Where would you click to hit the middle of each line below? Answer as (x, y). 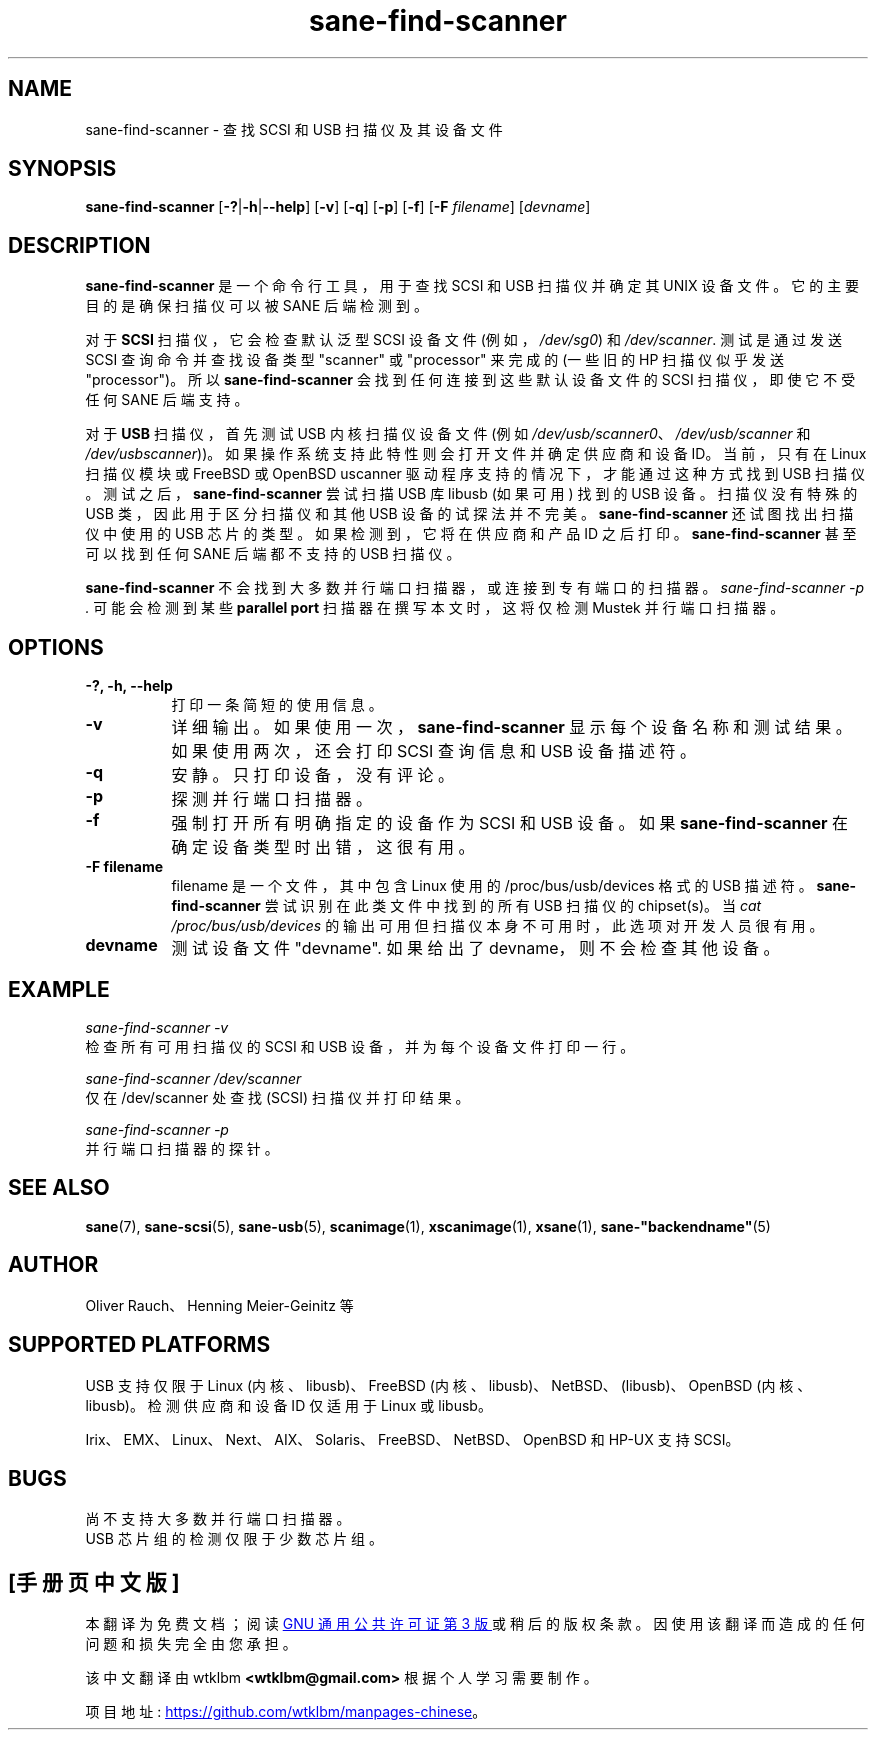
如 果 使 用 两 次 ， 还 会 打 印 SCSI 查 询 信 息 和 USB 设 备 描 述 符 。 (434, 751)
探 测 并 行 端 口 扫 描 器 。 (271, 799)
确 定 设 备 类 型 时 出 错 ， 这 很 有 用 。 (323, 847)
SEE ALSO (59, 1188)
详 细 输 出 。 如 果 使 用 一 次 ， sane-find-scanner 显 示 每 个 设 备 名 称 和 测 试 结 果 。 (511, 727)
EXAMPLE (59, 989)
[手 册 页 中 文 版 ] (94, 1582)
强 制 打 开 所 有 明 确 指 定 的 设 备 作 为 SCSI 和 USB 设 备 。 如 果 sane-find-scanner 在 (509, 823)
